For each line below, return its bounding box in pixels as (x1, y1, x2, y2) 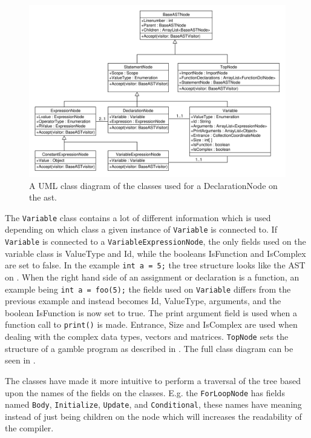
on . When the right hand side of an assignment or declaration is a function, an (5, 271, 300, 284)
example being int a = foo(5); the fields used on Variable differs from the (5, 282, 291, 295)
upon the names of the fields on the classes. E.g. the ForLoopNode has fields (5, 386, 285, 399)
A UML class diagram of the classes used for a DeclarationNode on (29, 179, 278, 191)
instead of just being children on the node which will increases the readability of (5, 410, 302, 422)
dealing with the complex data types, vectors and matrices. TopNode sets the (5, 330, 289, 343)
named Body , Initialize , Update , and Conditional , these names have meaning (5, 398, 302, 411)
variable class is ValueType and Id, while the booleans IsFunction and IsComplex (5, 247, 306, 259)
